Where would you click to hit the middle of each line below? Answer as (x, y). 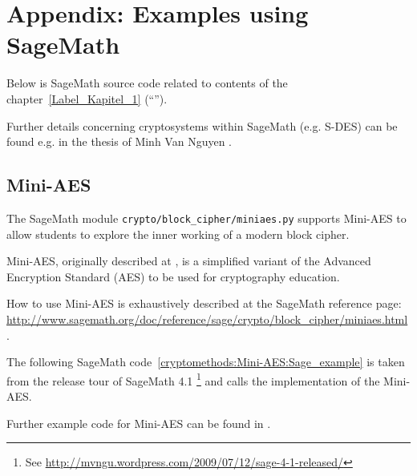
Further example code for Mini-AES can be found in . (139, 423)
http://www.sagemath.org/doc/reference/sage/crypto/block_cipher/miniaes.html (207, 319)
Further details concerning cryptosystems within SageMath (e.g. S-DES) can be (202, 125)
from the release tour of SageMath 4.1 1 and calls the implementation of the (193, 379)
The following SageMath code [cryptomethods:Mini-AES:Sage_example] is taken (206, 362)
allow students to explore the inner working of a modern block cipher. (178, 234)
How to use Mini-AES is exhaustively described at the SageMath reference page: (204, 303)
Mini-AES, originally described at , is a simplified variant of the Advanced (189, 261)
